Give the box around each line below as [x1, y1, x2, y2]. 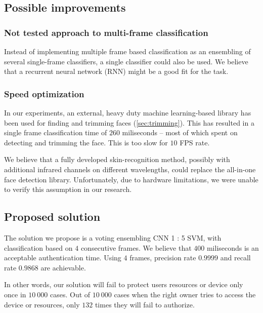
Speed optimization [4, 87, 84, 100]
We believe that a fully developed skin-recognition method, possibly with [4, 154, 230, 165]
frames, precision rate [129, 252, 196, 263]
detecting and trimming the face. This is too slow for [4, 137, 168, 147]
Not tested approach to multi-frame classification [4, 26, 208, 38]
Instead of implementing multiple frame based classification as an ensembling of [4, 46, 251, 56]
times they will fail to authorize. [95, 299, 195, 309]
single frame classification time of [4, 127, 107, 138]
